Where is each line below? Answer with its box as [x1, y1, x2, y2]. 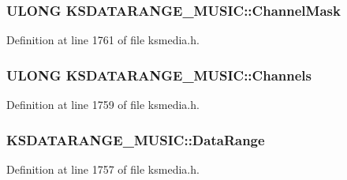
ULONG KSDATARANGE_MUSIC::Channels [6, 65, 312, 84]
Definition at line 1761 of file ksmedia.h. [6, 32, 200, 48]
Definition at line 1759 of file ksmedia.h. [6, 96, 200, 113]
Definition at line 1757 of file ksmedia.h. [6, 160, 200, 177]
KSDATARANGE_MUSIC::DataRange [6, 129, 265, 149]
